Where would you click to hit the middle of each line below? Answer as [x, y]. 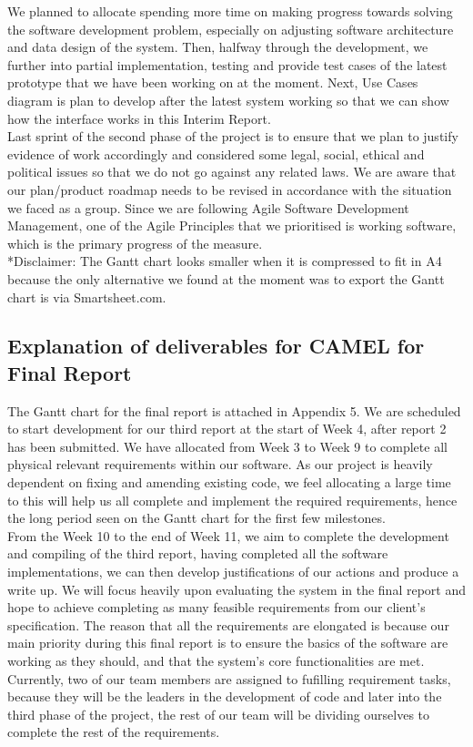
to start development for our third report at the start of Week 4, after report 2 [227, 429]
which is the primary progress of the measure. [135, 243]
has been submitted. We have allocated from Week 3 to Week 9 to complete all [227, 446]
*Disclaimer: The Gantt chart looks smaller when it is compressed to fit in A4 [225, 261]
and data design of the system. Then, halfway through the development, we [218, 47]
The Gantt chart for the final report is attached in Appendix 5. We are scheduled [234, 410]
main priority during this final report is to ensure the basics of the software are [228, 643]
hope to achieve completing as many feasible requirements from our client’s [216, 607]
